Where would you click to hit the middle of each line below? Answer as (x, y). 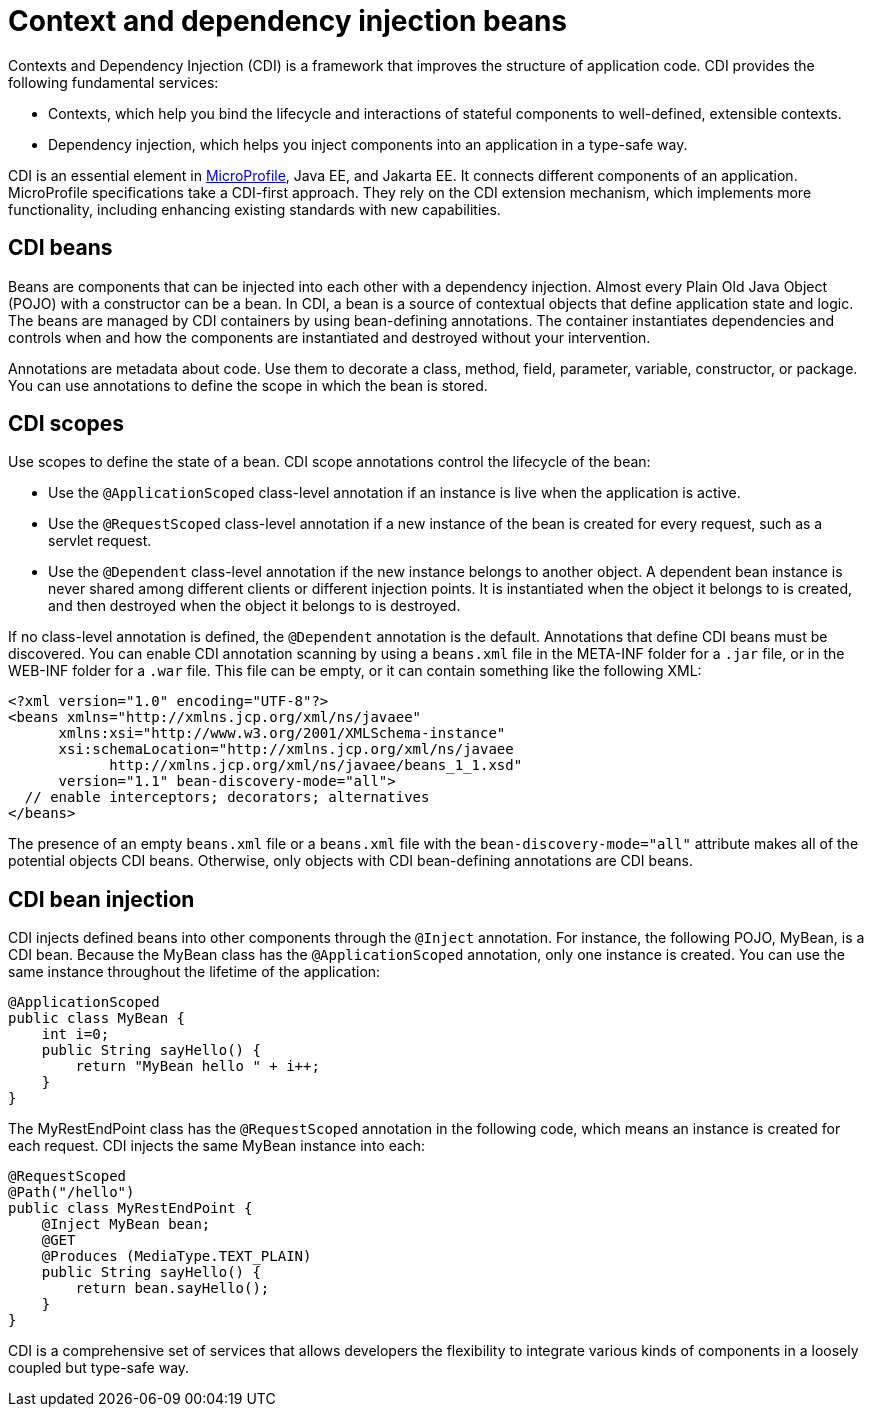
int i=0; (75, 1034)
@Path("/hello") (71, 1192)
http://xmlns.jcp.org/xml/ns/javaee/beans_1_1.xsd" (316, 765)
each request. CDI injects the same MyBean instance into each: (217, 1146)
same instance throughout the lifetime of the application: (194, 972)
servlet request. (100, 541)
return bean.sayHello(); (172, 1288)
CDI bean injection (101, 899)
